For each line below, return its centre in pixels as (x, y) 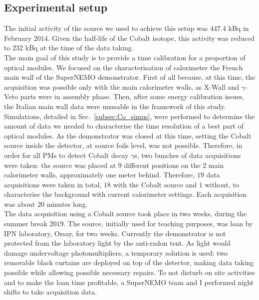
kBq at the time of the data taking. (79, 48)
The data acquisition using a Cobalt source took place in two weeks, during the (126, 214)
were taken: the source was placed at (60, 165)
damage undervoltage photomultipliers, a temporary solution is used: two (116, 252)
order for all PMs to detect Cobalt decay (66, 155)
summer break (26, 224)
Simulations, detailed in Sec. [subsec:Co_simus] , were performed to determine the (129, 116)
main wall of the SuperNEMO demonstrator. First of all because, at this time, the (130, 77)
